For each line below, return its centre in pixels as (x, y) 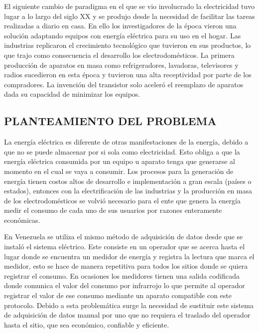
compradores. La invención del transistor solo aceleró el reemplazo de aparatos (124, 84)
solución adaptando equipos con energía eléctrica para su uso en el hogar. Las (123, 35)
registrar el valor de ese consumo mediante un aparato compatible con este (118, 295)
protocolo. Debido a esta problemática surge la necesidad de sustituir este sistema (129, 305)
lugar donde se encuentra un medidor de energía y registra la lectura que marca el (129, 256)
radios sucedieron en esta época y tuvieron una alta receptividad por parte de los (128, 75)
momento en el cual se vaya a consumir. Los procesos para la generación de (119, 171)
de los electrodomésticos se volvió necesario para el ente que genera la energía (122, 200)
